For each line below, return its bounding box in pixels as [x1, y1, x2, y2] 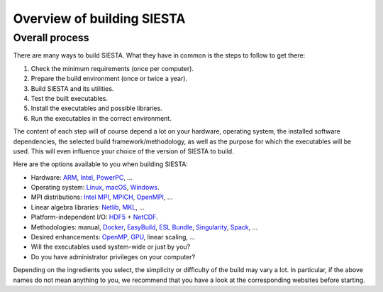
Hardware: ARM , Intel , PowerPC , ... [30, 173, 133, 181]
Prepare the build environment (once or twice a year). [30, 75, 188, 83]
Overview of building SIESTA [13, 11, 186, 26]
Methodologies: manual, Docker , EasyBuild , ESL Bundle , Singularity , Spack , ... [30, 222, 258, 231]
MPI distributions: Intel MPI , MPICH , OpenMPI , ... [30, 193, 173, 202]
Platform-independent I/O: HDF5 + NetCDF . [30, 213, 158, 222]
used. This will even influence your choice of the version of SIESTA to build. [13, 146, 234, 156]
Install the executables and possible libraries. [30, 104, 162, 113]
